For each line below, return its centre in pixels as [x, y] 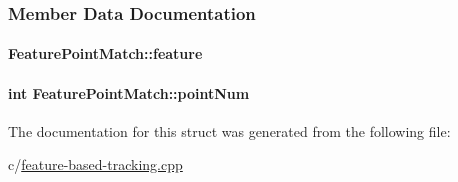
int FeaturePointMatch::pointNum [129, 92]
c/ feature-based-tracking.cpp [95, 164]
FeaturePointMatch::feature [105, 53]
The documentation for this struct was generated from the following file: [229, 130]
